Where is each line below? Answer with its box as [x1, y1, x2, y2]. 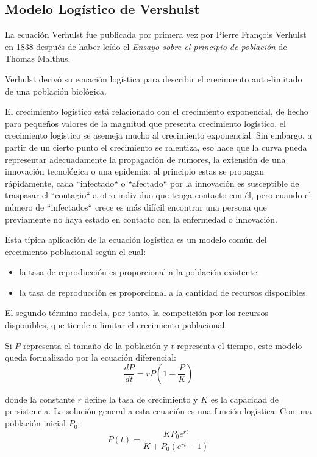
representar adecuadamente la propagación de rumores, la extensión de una [5, 153, 286, 165]
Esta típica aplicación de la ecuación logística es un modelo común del [5, 233, 267, 246]
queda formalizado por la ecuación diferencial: [5, 351, 176, 364]
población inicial [5, 417, 66, 430]
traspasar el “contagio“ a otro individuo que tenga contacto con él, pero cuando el [5, 189, 312, 201]
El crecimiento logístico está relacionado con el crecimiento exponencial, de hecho [5, 105, 308, 118]
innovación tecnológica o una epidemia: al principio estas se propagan [5, 165, 264, 178]
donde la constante [5, 392, 75, 405]
